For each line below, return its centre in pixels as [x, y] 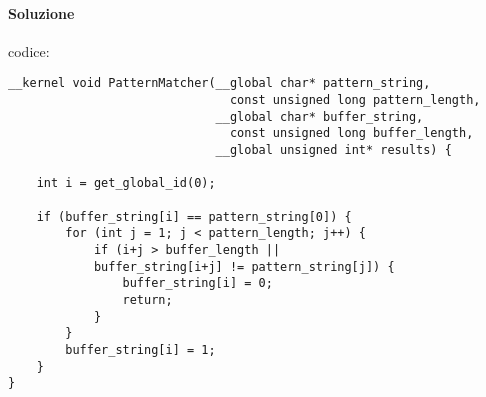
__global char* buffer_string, [319, 116]
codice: [29, 50]
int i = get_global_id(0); [126, 183]
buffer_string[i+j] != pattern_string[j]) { [244, 266]
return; [147, 299]
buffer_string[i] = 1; [140, 349]
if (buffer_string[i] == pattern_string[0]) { [194, 216]
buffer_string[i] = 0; [197, 283]
